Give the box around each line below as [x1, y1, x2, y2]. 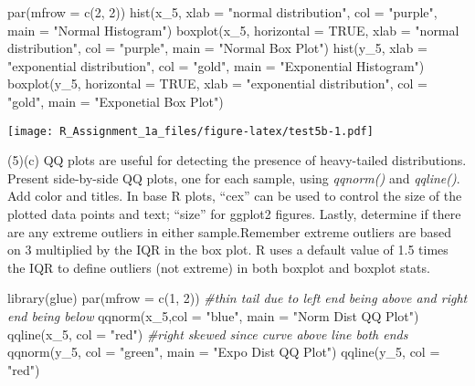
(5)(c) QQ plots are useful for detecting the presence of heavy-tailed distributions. [7, 151, 467, 170]
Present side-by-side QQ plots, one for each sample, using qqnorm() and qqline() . [7, 168, 460, 187]
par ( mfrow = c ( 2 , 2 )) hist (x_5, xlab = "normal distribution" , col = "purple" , [7, 3, 438, 21]
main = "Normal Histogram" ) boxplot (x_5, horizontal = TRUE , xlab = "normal [7, 20, 459, 39]
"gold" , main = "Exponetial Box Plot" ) [7, 91, 224, 110]
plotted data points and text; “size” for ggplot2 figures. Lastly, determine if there [7, 204, 461, 223]
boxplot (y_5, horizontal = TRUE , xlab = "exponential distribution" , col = [7, 74, 427, 93]
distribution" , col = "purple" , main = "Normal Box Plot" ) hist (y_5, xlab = [7, 38, 427, 57]
